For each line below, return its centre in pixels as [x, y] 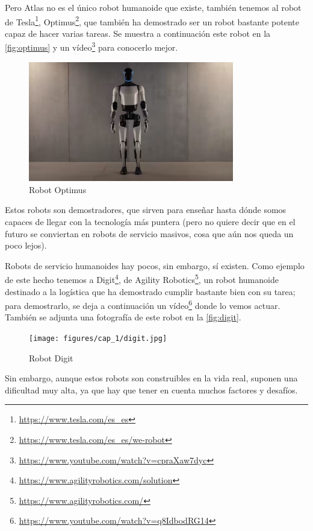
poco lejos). [26, 245]
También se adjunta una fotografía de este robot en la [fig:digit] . [123, 317]
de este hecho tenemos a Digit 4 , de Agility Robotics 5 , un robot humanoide [142, 278]
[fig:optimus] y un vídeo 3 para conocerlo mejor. [91, 46]
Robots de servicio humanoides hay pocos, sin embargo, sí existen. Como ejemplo [155, 265]
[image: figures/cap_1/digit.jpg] [98, 339]
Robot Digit [51, 358]
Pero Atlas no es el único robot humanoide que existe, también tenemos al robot [153, 7]
